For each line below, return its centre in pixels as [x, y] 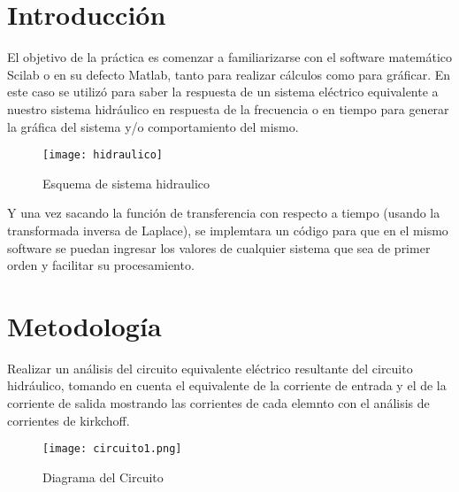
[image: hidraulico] [103, 155]
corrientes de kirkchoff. [69, 420]
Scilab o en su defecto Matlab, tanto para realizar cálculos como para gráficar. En [229, 74]
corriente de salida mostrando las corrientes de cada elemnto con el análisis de [218, 403]
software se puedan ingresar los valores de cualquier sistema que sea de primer [219, 247]
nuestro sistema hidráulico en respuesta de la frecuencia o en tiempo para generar [228, 108]
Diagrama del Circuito [103, 477]
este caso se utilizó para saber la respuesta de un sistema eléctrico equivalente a [223, 92]
